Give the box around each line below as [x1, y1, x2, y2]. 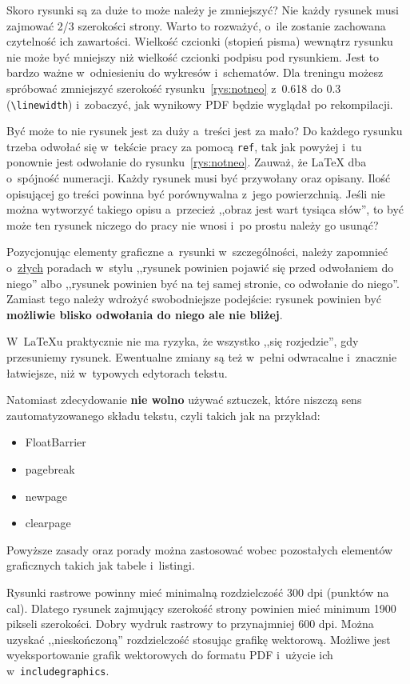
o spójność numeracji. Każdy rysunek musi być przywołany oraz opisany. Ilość [6, 170, 391, 186]
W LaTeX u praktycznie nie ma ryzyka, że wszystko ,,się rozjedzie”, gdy [6, 333, 359, 350]
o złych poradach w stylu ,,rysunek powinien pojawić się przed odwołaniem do [6, 259, 394, 276]
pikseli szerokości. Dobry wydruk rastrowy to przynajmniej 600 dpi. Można [6, 615, 374, 632]
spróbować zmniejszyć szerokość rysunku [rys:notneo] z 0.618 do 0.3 [6, 79, 341, 96]
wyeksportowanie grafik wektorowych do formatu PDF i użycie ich [6, 646, 333, 663]
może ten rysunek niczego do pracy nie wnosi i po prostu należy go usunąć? [6, 216, 379, 233]
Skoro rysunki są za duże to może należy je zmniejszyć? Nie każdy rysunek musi [6, 2, 399, 18]
